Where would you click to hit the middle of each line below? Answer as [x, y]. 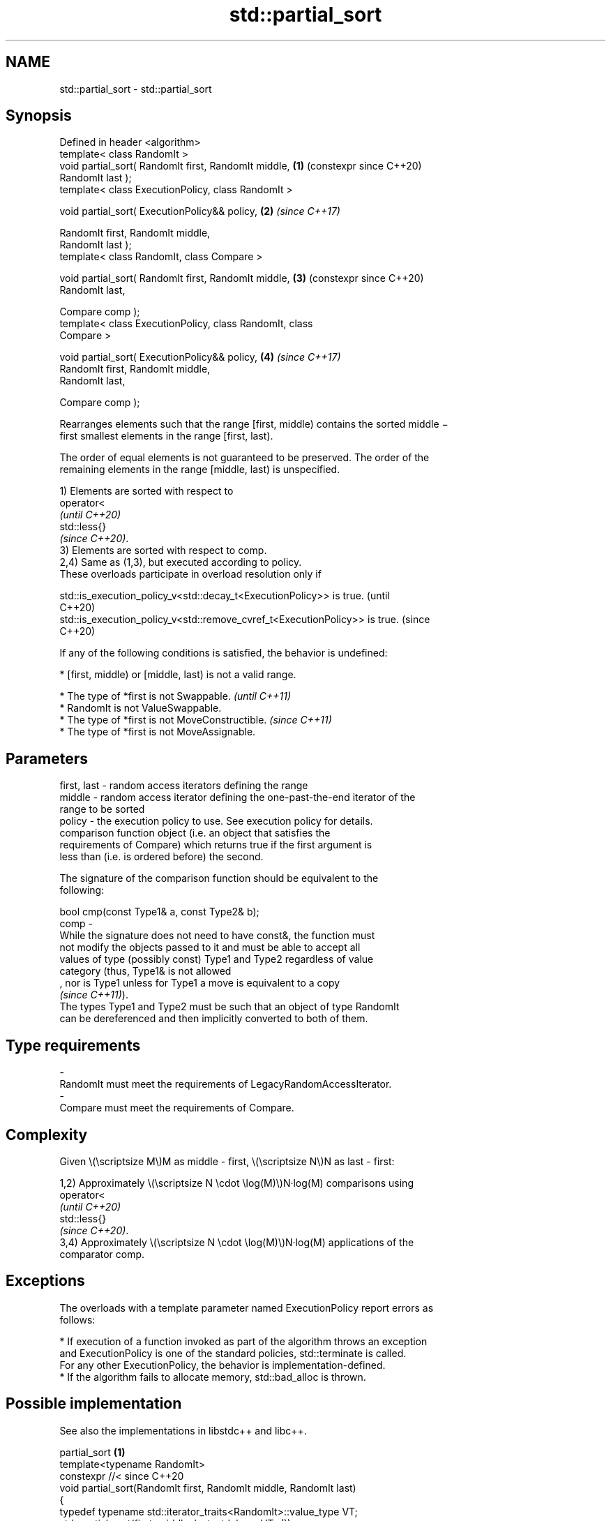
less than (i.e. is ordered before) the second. [161, 857]
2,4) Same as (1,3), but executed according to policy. [181, 562]
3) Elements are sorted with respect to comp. [163, 550]
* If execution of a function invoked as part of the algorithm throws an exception [243, 1341]
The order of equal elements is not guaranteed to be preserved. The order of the [244, 458]
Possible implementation [94, 1404]
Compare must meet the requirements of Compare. [177, 1108]
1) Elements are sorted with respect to [146, 491]
